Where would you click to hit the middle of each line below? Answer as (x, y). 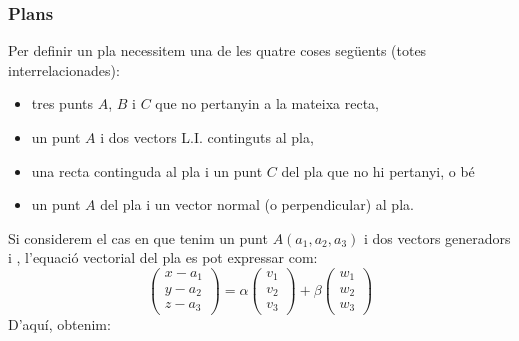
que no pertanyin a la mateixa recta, (267, 103)
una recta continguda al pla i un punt (147, 170)
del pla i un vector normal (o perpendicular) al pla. (257, 204)
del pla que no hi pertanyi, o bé (378, 170)
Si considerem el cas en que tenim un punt (138, 237)
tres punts (62, 103)
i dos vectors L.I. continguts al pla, (207, 137)
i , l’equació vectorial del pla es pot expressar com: (163, 257)
